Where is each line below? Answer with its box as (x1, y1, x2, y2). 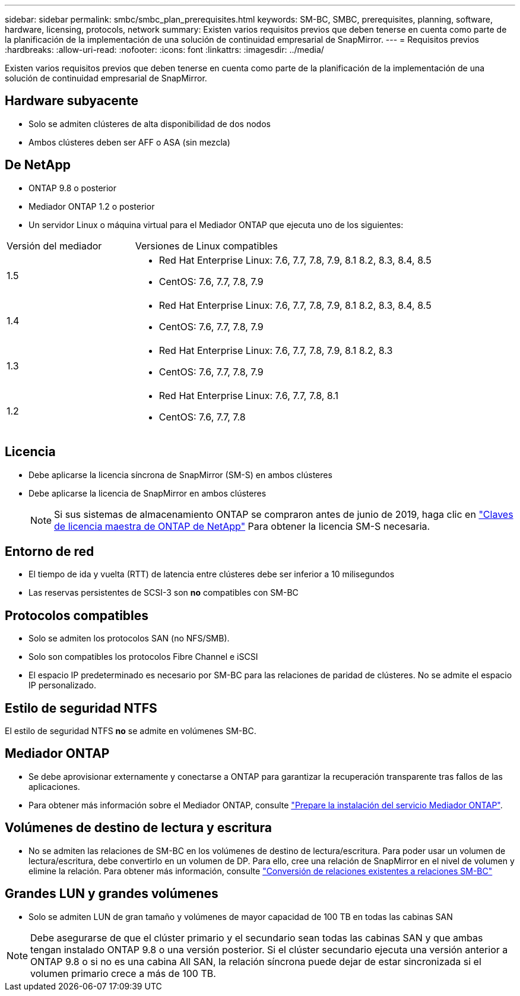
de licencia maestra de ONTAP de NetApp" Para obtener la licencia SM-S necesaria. (54, 520, 430, 532)
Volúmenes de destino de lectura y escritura (5, 820, 272, 836)
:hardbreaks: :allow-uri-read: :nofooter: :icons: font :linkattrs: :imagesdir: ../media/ (5, 45, 324, 55)
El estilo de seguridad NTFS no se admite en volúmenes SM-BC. (5, 726, 256, 736)
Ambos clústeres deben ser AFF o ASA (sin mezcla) (28, 137, 230, 147)
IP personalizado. (28, 680, 96, 691)
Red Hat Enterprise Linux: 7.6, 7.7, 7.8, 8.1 (158, 389, 339, 401)
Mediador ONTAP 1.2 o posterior (28, 201, 155, 211)
